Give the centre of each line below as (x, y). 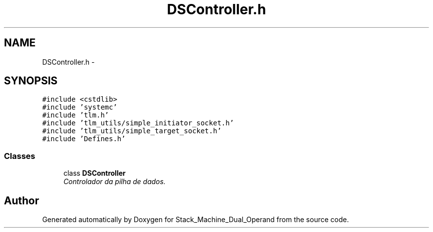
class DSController (94, 173)
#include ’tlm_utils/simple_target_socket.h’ (132, 131)
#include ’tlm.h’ (76, 115)
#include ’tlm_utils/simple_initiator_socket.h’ (138, 123)
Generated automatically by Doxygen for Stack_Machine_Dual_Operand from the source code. (195, 220)
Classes (20, 156)
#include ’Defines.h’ (84, 139)
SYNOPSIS (31, 81)
